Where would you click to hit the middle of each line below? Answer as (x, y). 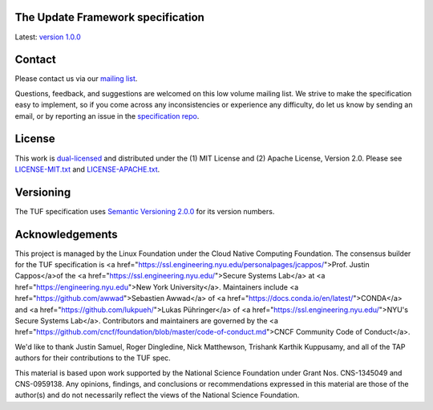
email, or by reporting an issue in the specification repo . (107, 116)
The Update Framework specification (109, 17)
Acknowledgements (66, 234)
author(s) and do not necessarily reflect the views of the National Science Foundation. (157, 395)
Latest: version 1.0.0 (48, 37)
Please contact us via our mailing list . (76, 79)
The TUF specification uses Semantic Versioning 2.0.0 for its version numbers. (145, 211)
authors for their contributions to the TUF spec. (93, 358)
